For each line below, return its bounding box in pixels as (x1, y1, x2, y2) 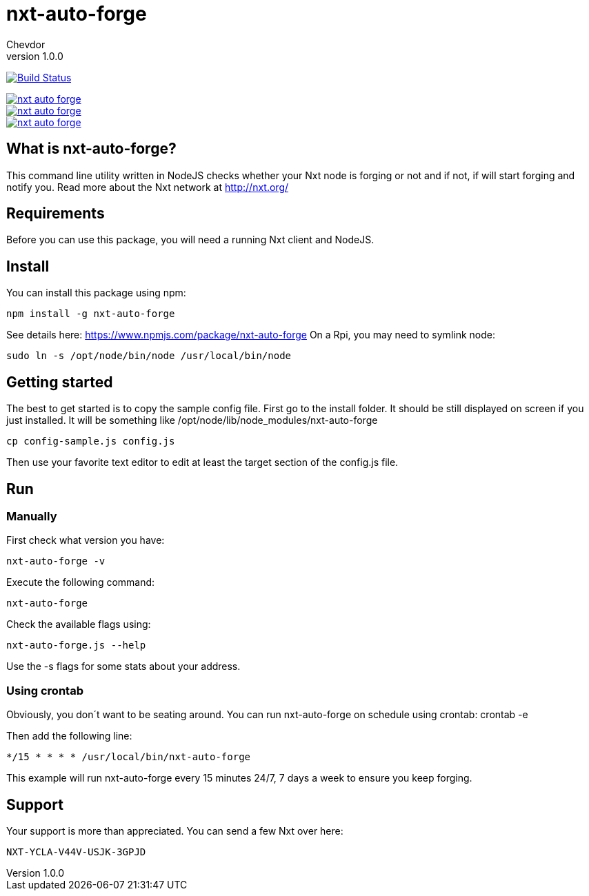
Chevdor (6, 38, 46, 50)
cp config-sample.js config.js (6, 436, 175, 447)
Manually (6, 509, 57, 523)
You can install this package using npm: (6, 287, 186, 299)
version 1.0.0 (6, 50, 63, 62)
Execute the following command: (6, 576, 155, 589)
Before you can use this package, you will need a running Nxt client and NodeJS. (6, 234, 375, 246)
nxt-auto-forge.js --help (6, 640, 146, 651)
